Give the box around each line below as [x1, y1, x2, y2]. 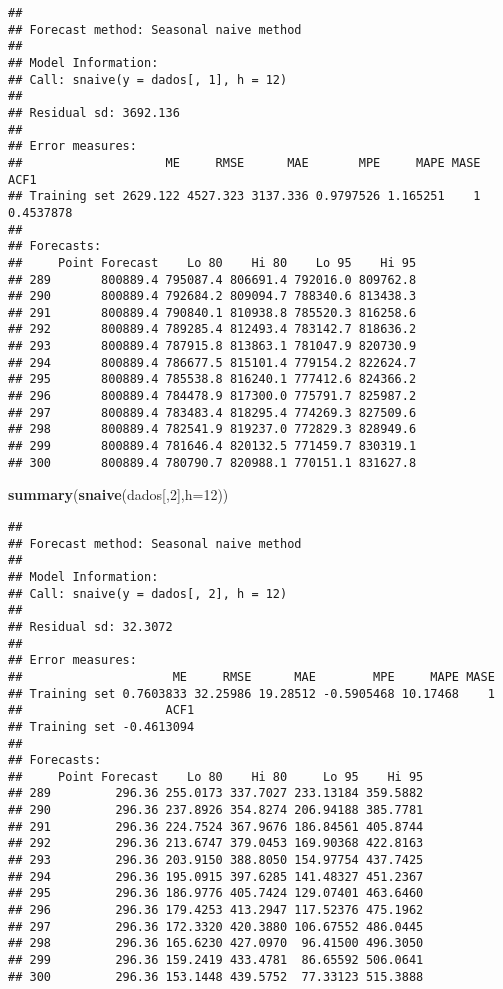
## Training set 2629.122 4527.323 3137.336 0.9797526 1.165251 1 [8, 189, 481, 204]
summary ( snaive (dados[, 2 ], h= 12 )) [8, 484, 229, 505]
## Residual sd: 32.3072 [8, 619, 173, 634]
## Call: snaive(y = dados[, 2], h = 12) [8, 586, 288, 601]
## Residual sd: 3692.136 [8, 105, 180, 120]
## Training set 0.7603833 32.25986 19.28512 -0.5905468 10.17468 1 [8, 686, 495, 701]
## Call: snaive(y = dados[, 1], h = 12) [8, 72, 288, 87]
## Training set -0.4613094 [8, 719, 195, 734]
